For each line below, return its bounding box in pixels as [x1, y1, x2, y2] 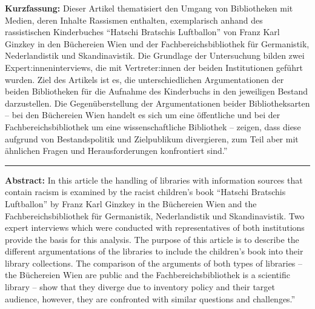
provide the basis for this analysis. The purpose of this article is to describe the [5, 233, 299, 245]
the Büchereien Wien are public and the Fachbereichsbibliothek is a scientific [5, 268, 290, 281]
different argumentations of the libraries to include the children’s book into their [5, 245, 303, 257]
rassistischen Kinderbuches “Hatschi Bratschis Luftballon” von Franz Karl [5, 25, 280, 38]
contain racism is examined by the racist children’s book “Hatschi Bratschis [5, 185, 286, 198]
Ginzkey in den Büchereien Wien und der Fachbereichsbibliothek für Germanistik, [5, 37, 310, 50]
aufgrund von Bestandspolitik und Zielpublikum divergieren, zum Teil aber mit [5, 132, 299, 145]
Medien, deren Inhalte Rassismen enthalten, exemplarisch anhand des [5, 13, 263, 26]
